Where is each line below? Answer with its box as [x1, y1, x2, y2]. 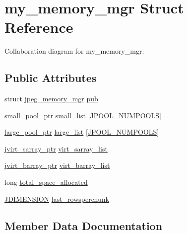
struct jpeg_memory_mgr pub [4, 93, 98, 104]
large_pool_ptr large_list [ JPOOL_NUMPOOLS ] [4, 127, 159, 137]
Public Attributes [4, 70, 97, 85]
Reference [4, 17, 73, 37]
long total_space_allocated [4, 177, 88, 187]
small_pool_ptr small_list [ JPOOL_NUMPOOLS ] [4, 110, 161, 120]
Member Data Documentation [4, 218, 163, 233]
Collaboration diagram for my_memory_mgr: [4, 46, 144, 56]
